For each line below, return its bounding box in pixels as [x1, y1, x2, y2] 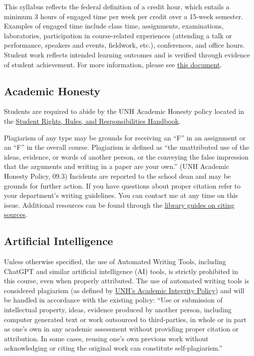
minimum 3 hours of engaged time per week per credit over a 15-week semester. [4, 11, 243, 21]
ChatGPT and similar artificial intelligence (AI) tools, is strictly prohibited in [4, 266, 238, 276]
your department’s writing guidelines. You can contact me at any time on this [4, 190, 238, 200]
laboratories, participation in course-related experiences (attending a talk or [4, 30, 232, 40]
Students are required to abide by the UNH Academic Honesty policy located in [4, 106, 244, 116]
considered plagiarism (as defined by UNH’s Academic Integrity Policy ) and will [4, 285, 245, 295]
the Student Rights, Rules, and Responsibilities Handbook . [4, 115, 181, 126]
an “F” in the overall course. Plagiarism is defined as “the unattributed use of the [4, 142, 250, 152]
